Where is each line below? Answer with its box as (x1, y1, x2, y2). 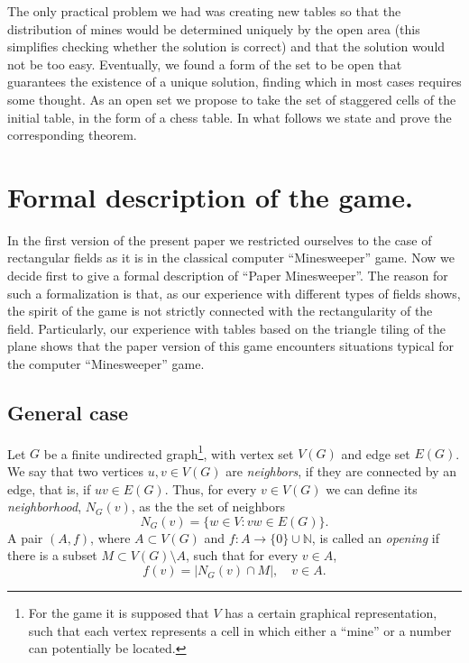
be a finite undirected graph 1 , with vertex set (43, 441, 294, 463)
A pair (7, 528, 43, 547)
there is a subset (7, 546, 97, 565)
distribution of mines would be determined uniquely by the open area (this (7, 19, 420, 38)
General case (7, 399, 129, 427)
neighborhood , (7, 497, 82, 516)
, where (90, 528, 131, 547)
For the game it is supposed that (28, 603, 209, 622)
